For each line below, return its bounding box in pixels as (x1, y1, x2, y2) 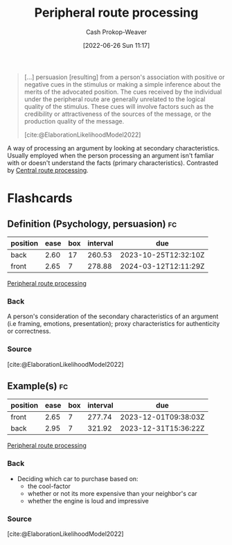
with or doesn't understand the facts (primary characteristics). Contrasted (7, 158, 219, 167)
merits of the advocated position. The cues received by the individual (24, 87, 222, 96)
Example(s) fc (7, 380, 69, 392)
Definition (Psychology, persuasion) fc (7, 218, 177, 230)
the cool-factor (27, 482, 71, 490)
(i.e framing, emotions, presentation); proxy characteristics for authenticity (7, 320, 220, 328)
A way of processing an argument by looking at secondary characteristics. (7, 144, 220, 152)
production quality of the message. (24, 116, 125, 126)
